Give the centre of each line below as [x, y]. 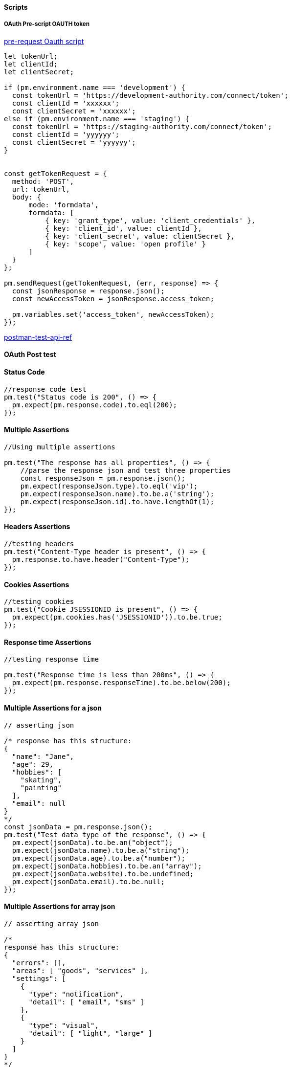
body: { [26, 197]
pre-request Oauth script [44, 41]
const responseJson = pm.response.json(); [103, 478]
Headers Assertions [37, 527]
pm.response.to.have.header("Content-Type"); [101, 560]
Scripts [16, 7]
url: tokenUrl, [41, 189]
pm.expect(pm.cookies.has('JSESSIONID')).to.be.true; [117, 617]
